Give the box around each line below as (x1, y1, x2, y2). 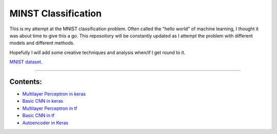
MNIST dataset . (9, 59, 43, 65)
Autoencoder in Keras (22, 120, 69, 126)
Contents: (9, 77, 42, 86)
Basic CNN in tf (22, 112, 55, 119)
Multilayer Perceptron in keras (22, 91, 86, 97)
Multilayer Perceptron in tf (22, 105, 77, 111)
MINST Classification (9, 8, 102, 19)
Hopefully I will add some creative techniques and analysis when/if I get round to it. (9, 49, 186, 55)
